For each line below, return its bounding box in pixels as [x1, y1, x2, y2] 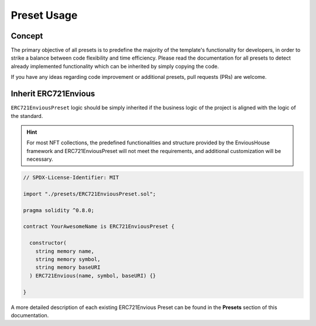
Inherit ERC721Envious [11, 89, 95, 99]
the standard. [11, 112, 43, 119]
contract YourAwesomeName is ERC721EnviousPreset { [23, 223, 175, 230]
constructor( [29, 240, 67, 247]
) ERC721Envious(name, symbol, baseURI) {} [29, 272, 156, 279]
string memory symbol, [35, 256, 101, 262]
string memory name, [35, 248, 95, 254]
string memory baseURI [35, 264, 101, 271]
